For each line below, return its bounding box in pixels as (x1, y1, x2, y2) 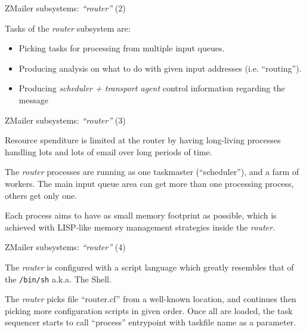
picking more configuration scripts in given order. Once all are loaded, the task (5, 304, 293, 316)
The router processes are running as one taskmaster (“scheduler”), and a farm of (5, 165, 299, 178)
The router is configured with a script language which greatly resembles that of (5, 260, 294, 273)
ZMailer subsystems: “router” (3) (5, 113, 126, 126)
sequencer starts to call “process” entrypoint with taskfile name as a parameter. (5, 316, 296, 328)
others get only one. (5, 189, 78, 201)
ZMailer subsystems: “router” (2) (5, 2, 126, 14)
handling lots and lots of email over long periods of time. (5, 145, 212, 158)
